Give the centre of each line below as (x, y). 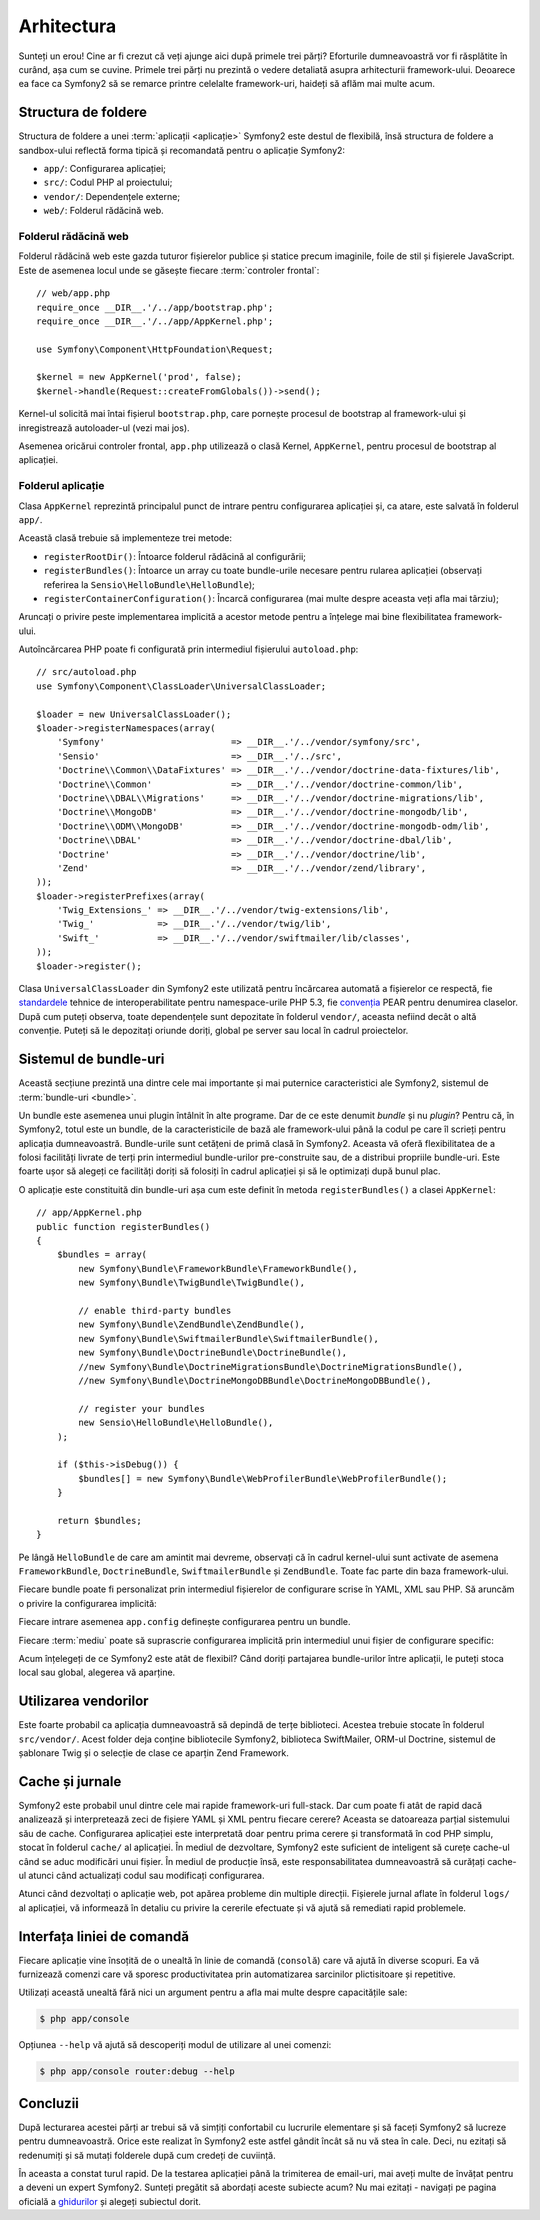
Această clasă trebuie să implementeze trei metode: (125, 538)
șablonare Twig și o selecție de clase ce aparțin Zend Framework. (153, 1753)
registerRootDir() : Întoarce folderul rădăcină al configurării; (175, 556)
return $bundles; (99, 1520)
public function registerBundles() (123, 1226)
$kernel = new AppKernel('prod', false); (139, 377)
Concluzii (49, 2103)
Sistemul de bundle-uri (91, 1059)
